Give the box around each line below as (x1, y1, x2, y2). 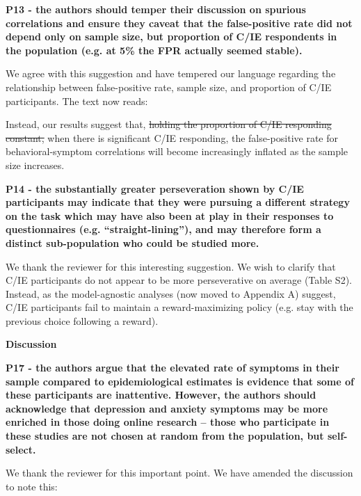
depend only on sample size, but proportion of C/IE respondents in (6, 29, 337, 44)
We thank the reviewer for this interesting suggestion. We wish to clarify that (6, 259, 336, 273)
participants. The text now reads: (6, 93, 148, 108)
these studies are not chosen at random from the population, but (6, 429, 324, 443)
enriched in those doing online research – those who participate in (6, 415, 330, 429)
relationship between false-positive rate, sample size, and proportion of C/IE (6, 79, 332, 94)
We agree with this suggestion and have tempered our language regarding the (6, 66, 336, 81)
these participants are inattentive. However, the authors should (6, 387, 316, 402)
